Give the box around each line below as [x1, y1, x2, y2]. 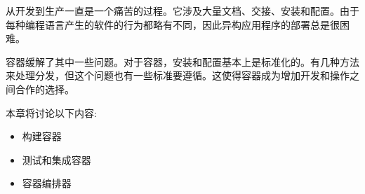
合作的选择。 [15, 81, 74, 96]
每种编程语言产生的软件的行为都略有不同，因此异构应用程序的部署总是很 [6, 17, 340, 32]
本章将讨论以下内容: [6, 105, 97, 120]
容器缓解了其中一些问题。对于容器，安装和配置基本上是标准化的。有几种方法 [6, 54, 359, 69]
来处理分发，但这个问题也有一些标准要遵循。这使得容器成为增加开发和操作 [6, 68, 350, 83]
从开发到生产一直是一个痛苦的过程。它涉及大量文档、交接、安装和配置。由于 [6, 4, 359, 18]
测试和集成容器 [22, 152, 91, 167]
